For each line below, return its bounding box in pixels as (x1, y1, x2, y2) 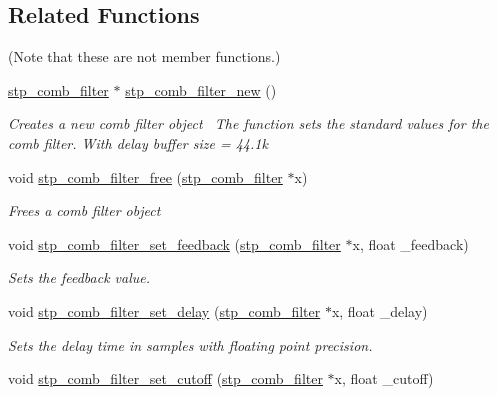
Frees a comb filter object (8, 200, 161, 221)
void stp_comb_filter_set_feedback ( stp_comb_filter (8, 233, 341, 254)
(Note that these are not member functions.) (8, 46, 281, 67)
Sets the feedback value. (8, 267, 151, 288)
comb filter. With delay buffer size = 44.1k (8, 132, 268, 153)
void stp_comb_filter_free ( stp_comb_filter (8, 166, 283, 187)
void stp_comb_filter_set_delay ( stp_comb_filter (8, 300, 321, 321)
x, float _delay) (331, 300, 428, 321)
